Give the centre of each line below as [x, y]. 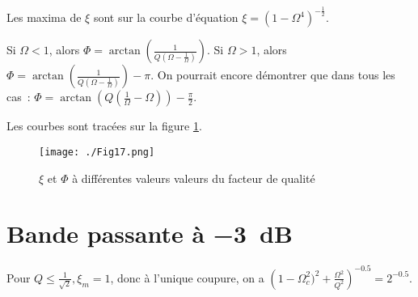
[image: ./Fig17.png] [97, 152]
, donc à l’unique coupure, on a [187, 277]
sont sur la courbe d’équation [166, 17]
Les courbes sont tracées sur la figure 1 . [104, 126]
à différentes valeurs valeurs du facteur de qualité [194, 178]
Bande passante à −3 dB [150, 233]
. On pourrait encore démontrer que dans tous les [273, 75]
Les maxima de [44, 17]
